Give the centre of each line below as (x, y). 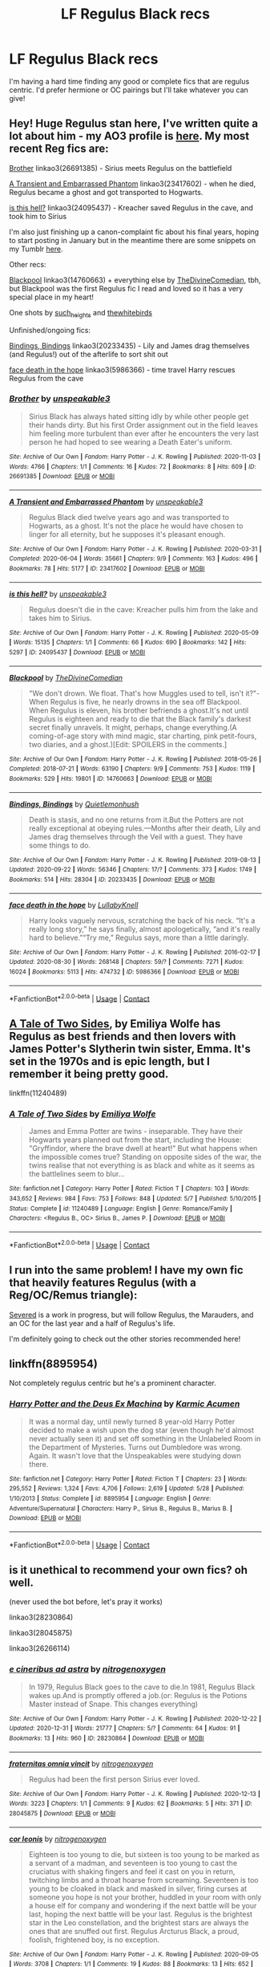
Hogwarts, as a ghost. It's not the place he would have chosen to (136, 526)
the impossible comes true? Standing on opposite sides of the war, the (145, 1157)
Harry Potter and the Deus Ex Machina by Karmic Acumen (125, 1404)
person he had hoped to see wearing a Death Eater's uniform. (131, 441)
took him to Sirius (38, 216)
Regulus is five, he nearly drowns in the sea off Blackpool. (146, 701)
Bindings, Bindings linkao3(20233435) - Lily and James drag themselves (129, 345)
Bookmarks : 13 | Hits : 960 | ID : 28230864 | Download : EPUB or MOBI (107, 1738)
